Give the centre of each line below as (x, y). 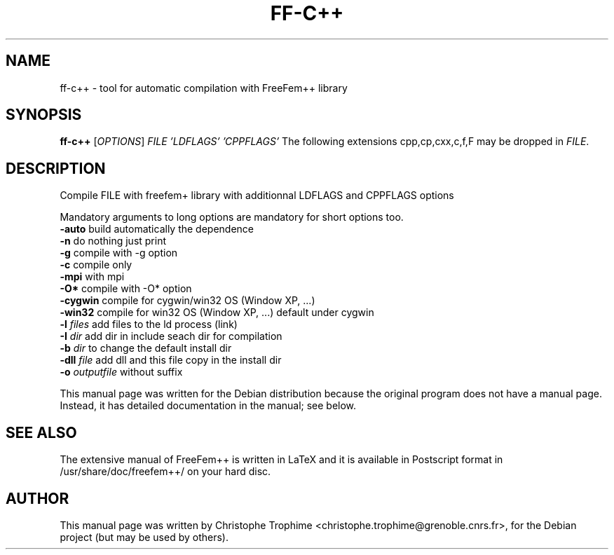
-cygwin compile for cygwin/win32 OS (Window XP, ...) (187, 301)
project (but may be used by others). (144, 537)
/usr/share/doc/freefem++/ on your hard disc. (165, 472)
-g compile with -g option (119, 253)
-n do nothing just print (113, 241)
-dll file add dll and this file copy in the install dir (171, 360)
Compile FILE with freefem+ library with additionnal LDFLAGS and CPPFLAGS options (257, 196)
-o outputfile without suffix (121, 372)
